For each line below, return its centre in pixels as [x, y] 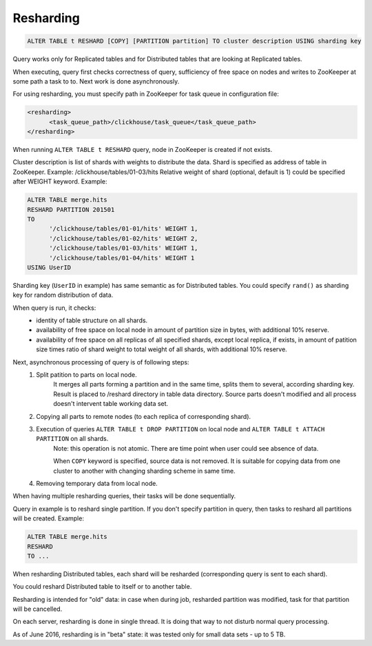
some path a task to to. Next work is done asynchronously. [96, 81]
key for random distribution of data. [63, 295]
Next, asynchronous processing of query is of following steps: [101, 362]
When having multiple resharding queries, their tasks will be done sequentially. [124, 496]
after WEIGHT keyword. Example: [60, 182]
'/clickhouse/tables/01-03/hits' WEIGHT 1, [124, 248]
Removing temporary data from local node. [97, 483]
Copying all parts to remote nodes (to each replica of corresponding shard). [144, 416]
